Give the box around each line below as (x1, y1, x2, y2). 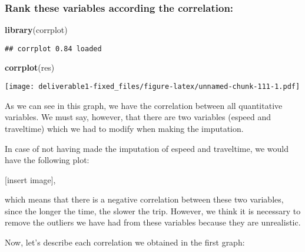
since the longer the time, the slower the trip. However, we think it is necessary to (5, 204, 301, 217)
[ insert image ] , (5, 173, 56, 185)
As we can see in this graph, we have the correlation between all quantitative (5, 99, 283, 111)
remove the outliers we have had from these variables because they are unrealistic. (5, 216, 301, 228)
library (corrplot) (5, 24, 68, 36)
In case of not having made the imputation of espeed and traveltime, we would (5, 142, 289, 154)
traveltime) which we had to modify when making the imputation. (5, 122, 244, 134)
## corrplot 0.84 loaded (5, 44, 102, 53)
